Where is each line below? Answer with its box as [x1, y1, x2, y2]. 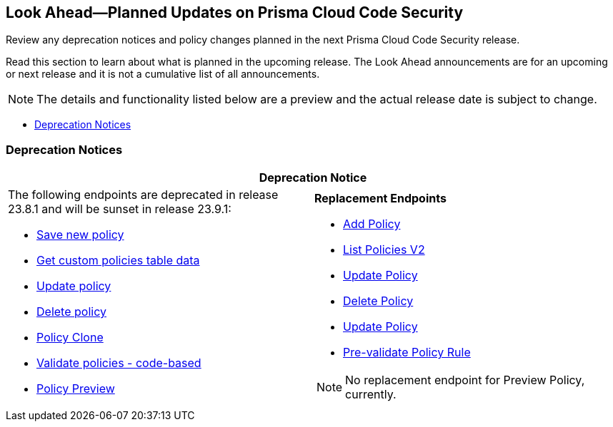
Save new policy [36, 227, 124, 242]
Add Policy [343, 217, 401, 232]
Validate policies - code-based [36, 356, 201, 371]
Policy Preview [36, 381, 115, 396]
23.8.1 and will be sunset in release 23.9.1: [8, 202, 231, 217]
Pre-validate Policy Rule [343, 345, 471, 360]
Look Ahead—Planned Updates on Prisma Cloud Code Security [6, 4, 464, 21]
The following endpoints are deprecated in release [8, 187, 279, 202]
